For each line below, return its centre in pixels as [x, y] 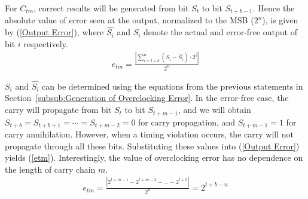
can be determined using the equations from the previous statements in [173, 86]
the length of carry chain [50, 169]
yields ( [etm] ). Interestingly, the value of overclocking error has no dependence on [154, 157]
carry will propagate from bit [58, 110]
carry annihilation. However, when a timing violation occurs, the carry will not [149, 134]
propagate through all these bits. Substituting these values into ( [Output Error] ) [152, 146]
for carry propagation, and [187, 122]
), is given [280, 20]
